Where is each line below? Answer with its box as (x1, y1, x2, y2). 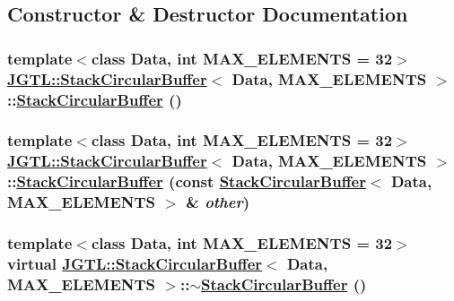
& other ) (186, 191, 250, 213)
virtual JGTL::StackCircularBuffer (7, 252, 263, 274)
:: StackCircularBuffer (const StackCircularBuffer (7, 170, 366, 193)
